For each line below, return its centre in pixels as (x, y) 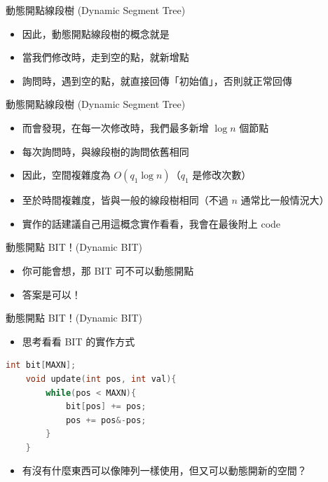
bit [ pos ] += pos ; (106, 407)
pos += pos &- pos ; (106, 420)
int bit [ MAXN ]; (41, 365)
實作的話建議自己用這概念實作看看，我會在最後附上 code (151, 223)
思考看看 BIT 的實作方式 (78, 341)
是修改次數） (222, 175)
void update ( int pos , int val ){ (101, 379)
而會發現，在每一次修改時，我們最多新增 (115, 127)
